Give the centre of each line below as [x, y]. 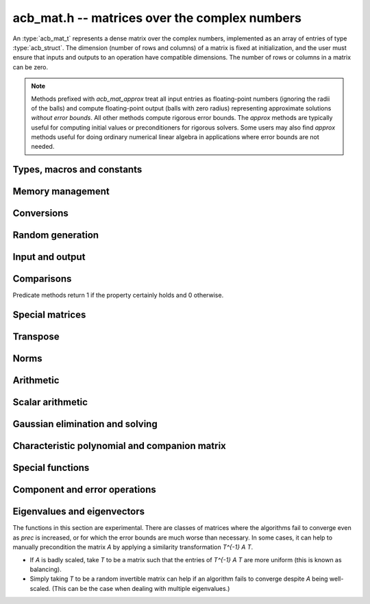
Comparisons [42, 279]
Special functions [51, 468]
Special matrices [49, 315]
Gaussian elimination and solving [85, 424]
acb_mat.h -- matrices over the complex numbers [157, 18]
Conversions [40, 214]
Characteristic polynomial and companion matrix [119, 446]
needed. [43, 147]
